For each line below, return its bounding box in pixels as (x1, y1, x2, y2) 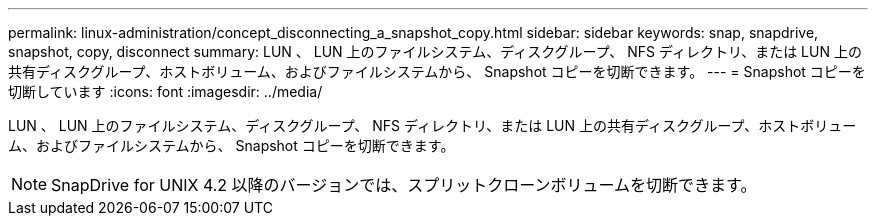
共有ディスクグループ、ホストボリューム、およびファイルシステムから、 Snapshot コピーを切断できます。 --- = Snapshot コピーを (8, 63, 866, 80)
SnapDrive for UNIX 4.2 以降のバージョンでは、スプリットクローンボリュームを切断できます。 (51, 175, 757, 195)
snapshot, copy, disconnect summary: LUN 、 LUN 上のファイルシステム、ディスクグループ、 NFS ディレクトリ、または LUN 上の (8, 43, 862, 60)
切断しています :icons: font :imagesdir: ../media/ (8, 83, 323, 100)
